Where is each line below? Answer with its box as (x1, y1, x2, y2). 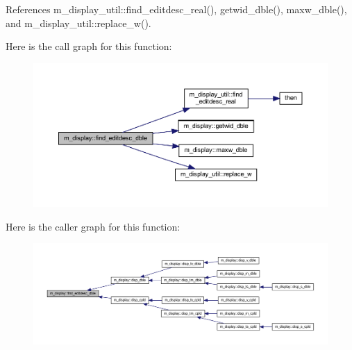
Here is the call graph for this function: (6, 39, 172, 53)
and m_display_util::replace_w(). (6, 15, 151, 30)
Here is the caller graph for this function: (6, 219, 181, 233)
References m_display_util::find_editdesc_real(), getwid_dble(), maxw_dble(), (6, 2, 347, 16)
